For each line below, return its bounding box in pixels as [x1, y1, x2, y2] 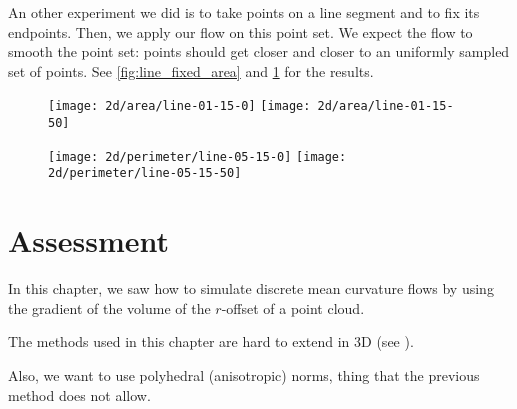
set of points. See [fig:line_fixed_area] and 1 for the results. [8, 60, 374, 81]
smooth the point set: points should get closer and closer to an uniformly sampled [8, 41, 510, 62]
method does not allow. [8, 384, 151, 405]
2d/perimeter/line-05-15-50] [48, 166, 242, 181]
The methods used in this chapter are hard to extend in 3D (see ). [8, 331, 414, 352]
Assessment [8, 220, 170, 261]
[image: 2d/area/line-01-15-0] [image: [48, 99, 311, 114]
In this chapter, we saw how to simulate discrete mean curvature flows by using [8, 278, 494, 299]
